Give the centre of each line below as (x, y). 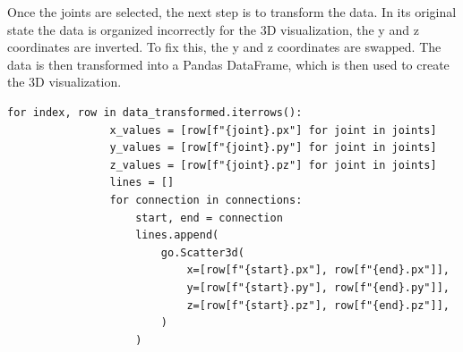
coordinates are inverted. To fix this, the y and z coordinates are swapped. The (224, 47)
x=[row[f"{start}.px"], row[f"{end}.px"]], (318, 270)
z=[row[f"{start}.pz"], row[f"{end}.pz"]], (318, 305)
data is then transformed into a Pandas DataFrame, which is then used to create (228, 64)
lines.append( (177, 235)
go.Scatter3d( (202, 252)
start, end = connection (209, 218)
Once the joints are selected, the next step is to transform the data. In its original (232, 12)
